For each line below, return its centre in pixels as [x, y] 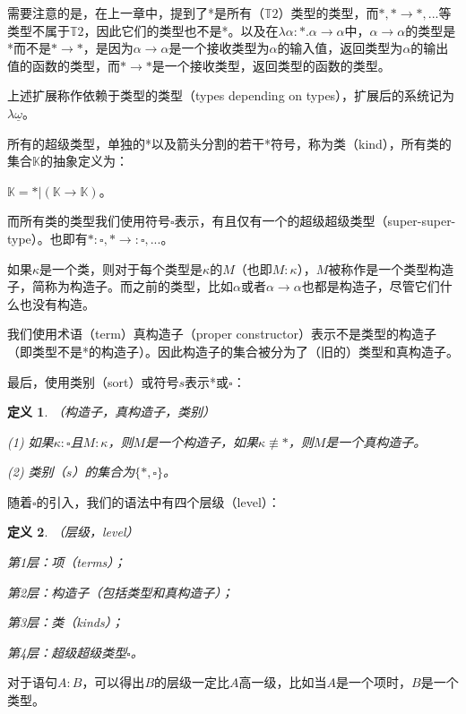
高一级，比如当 [283, 682]
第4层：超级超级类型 [67, 652]
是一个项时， [374, 682]
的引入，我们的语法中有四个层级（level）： [158, 501]
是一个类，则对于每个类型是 [121, 268]
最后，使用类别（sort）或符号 [93, 381]
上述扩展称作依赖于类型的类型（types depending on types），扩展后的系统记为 [231, 95]
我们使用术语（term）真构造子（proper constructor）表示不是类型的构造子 [222, 334]
